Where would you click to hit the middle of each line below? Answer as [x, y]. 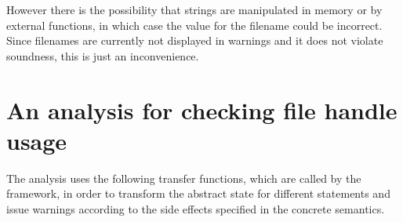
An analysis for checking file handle [202, 109]
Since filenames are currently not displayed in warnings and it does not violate [195, 40]
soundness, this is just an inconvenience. [103, 55]
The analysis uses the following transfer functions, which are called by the [184, 178]
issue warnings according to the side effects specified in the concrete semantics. [196, 208]
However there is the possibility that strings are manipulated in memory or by [194, 9]
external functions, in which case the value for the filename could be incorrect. [194, 25]
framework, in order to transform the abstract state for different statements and [198, 193]
